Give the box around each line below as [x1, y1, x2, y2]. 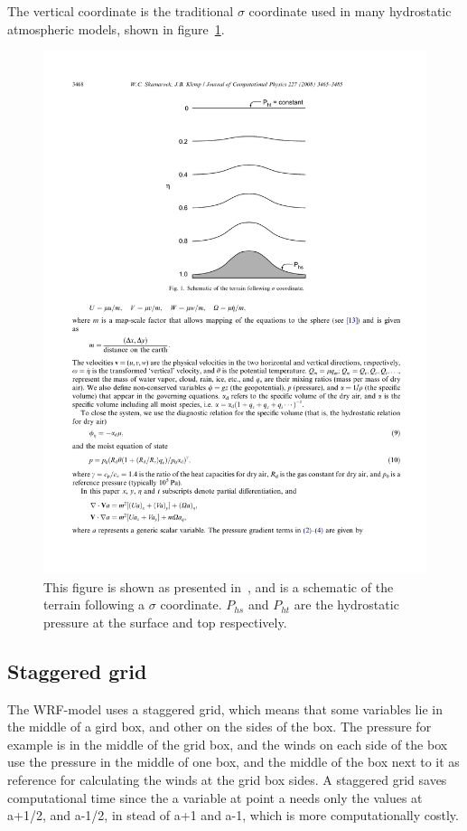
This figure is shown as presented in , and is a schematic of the [43, 577, 394, 596]
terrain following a [43, 595, 145, 614]
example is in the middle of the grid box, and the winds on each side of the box [7, 734, 448, 753]
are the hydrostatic [294, 595, 399, 614]
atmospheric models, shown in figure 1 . [7, 19, 225, 38]
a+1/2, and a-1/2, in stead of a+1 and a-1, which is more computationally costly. [7, 806, 459, 825]
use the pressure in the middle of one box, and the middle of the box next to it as [7, 752, 460, 771]
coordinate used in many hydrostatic [248, 2, 452, 20]
